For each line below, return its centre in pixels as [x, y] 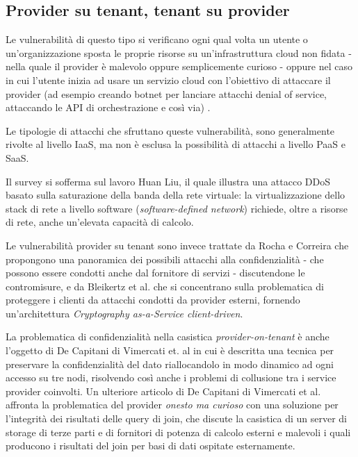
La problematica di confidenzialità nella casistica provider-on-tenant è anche [168, 336]
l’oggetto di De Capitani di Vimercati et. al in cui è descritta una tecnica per [170, 350]
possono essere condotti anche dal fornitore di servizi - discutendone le [155, 273]
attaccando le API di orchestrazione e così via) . [108, 107]
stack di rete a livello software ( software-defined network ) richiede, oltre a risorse [177, 208]
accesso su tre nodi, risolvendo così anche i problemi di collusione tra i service [171, 377]
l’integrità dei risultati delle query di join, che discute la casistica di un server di [176, 418]
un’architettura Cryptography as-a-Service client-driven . [124, 313]
